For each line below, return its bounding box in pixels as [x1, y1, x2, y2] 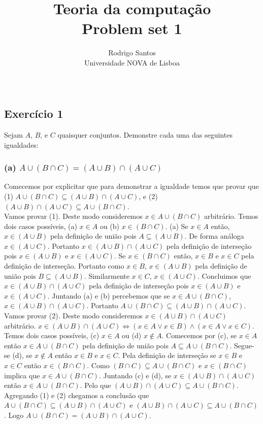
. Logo [4, 409, 24, 420]
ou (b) [100, 220, 120, 231]
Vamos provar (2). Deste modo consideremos [4, 310, 143, 321]
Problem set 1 [82, 18, 182, 39]
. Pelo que [80, 380, 111, 390]
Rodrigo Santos [108, 47, 156, 58]
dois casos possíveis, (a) [4, 220, 77, 231]
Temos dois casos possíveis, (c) [4, 330, 100, 341]
